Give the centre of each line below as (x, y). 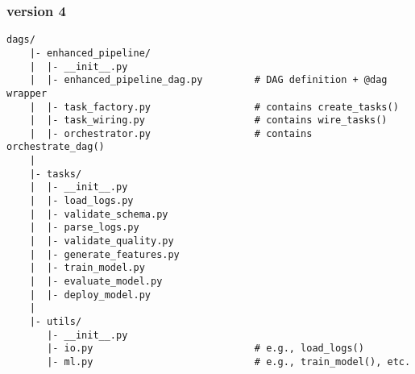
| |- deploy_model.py (90, 295)
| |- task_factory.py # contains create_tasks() (214, 107)
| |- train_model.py (87, 268)
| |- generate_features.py (104, 254)
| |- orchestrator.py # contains (171, 133)
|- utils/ (56, 322)
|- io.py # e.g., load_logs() (205, 349)
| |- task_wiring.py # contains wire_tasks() (208, 121)
